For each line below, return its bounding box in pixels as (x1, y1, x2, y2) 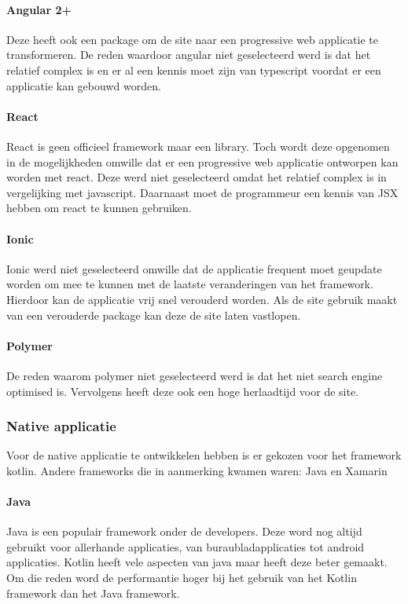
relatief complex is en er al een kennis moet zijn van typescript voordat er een (6, 61, 381, 78)
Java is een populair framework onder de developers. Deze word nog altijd (6, 523, 362, 540)
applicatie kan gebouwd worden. (6, 77, 161, 93)
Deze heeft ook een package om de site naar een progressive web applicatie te (6, 31, 378, 47)
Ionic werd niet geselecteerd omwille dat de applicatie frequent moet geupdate (6, 260, 382, 276)
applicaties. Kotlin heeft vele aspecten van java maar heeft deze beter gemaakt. (6, 554, 388, 570)
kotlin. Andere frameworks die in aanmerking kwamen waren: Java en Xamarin (6, 462, 388, 478)
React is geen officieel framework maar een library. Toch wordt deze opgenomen (6, 137, 390, 154)
